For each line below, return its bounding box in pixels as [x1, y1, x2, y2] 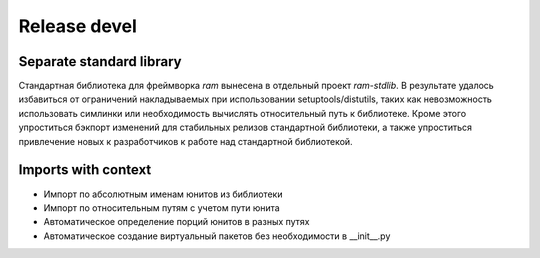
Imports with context [18, 161, 152, 179]
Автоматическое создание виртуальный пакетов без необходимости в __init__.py [43, 230, 391, 242]
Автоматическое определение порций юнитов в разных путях [43, 216, 310, 228]
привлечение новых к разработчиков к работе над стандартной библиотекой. [18, 135, 354, 147]
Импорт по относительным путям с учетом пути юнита [43, 201, 280, 214]
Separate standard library [18, 53, 182, 70]
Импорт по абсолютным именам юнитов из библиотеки [43, 188, 283, 200]
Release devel [18, 15, 137, 37]
